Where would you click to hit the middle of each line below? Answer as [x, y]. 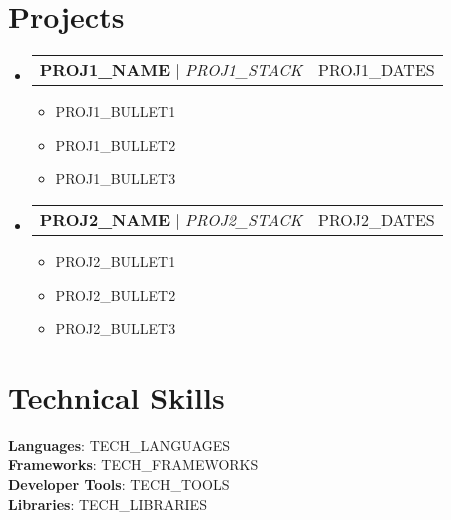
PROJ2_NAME [104, 219]
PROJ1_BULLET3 [115, 178]
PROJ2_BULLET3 [115, 328]
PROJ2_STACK [243, 219]
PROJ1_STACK [243, 70]
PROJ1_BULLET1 [115, 111]
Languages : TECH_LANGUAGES [119, 444]
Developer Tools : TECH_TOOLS [119, 484]
